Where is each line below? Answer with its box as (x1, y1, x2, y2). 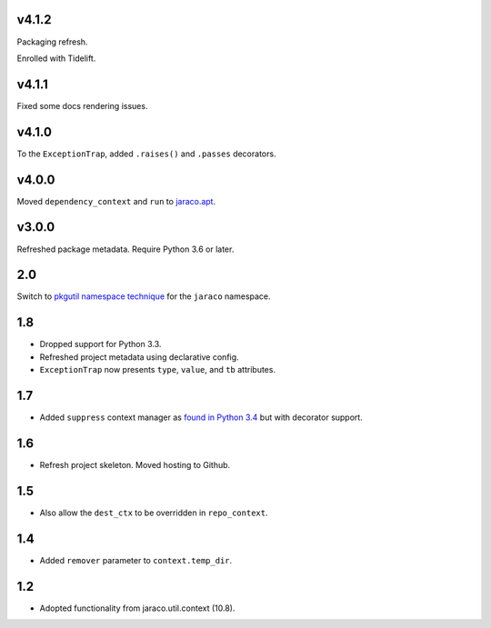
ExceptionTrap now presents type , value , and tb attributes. (39, 364, 276, 375)
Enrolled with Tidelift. (16, 53, 96, 64)
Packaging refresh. (16, 36, 88, 47)
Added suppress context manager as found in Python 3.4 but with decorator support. (39, 412, 363, 423)
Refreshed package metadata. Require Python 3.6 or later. (16, 244, 235, 254)
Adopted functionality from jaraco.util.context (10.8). (39, 603, 235, 613)
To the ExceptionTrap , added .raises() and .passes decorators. (16, 148, 276, 159)
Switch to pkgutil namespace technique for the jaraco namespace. (16, 291, 272, 302)
